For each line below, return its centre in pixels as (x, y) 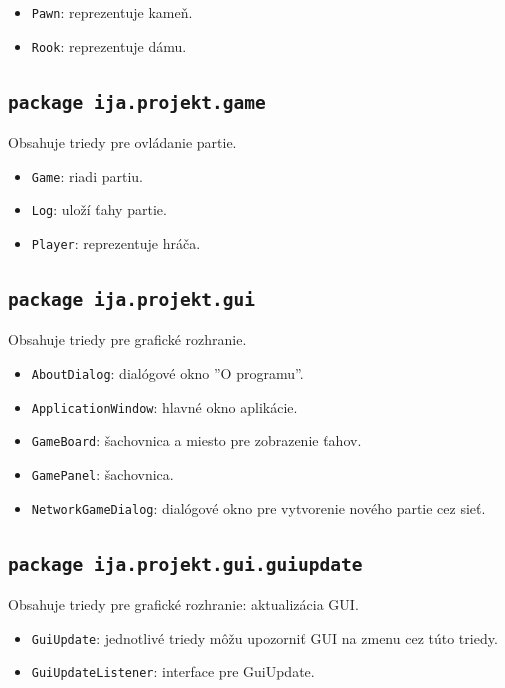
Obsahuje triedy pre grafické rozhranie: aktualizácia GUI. (183, 604)
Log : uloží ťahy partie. (99, 209)
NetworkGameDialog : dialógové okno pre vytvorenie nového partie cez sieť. (258, 507)
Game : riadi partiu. (87, 175)
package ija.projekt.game (137, 102)
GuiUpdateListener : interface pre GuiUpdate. (173, 671)
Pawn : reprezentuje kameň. (112, 12)
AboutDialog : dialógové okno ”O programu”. (167, 373)
